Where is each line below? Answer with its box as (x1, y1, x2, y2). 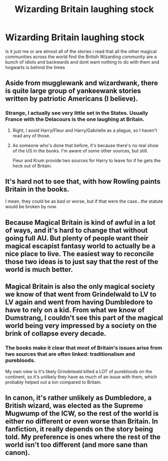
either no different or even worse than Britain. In (5, 417, 158, 425)
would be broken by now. (5, 204, 58, 210)
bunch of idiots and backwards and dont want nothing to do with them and (5, 59, 159, 65)
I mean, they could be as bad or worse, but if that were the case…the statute (5, 198, 163, 204)
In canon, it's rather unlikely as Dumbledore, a (5, 393, 152, 402)
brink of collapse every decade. (5, 330, 106, 338)
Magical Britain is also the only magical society (5, 282, 155, 291)
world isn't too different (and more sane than (5, 440, 148, 449)
